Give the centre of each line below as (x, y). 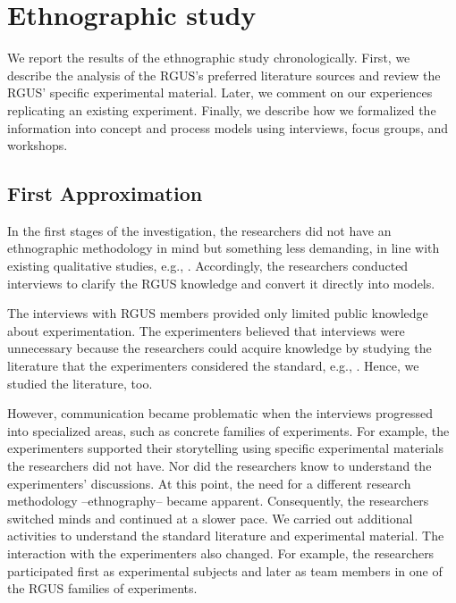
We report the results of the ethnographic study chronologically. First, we (209, 58)
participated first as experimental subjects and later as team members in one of (225, 570)
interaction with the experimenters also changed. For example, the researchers (221, 553)
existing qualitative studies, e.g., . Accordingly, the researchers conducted (208, 266)
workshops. (38, 145)
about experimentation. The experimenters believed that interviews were (206, 330)
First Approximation (105, 193)
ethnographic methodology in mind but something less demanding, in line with (224, 248)
